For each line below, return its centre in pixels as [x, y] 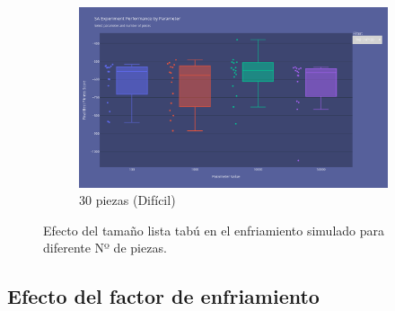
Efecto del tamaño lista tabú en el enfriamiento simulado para [214, 230]
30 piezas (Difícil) [127, 200]
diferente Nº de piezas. [105, 248]
